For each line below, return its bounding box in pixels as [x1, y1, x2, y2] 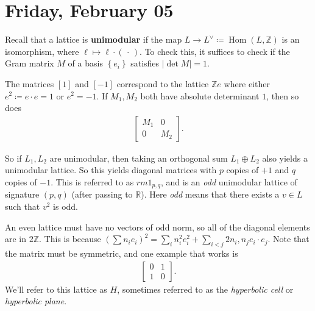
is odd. [53, 199, 78, 212]
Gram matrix [5, 57, 54, 70]
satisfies [130, 57, 160, 70]
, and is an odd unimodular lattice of [160, 175, 297, 188]
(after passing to [71, 188, 133, 201]
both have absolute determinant [140, 89, 260, 102]
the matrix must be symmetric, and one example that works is [5, 246, 238, 259]
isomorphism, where [5, 45, 79, 57]
